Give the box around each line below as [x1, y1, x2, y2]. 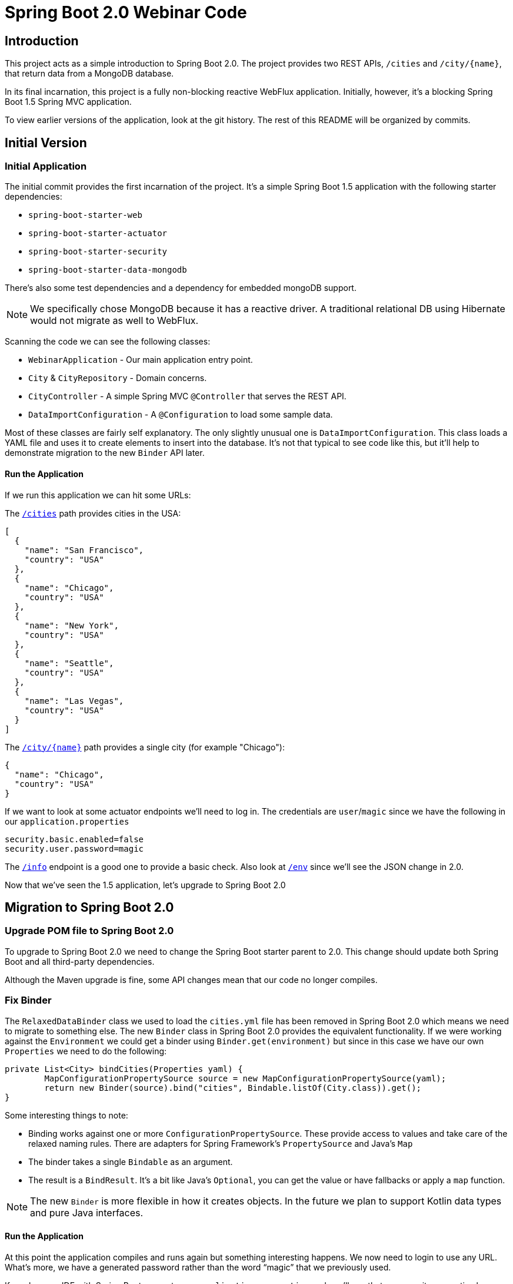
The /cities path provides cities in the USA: [5, 508, 181, 518]
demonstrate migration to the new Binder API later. [5, 448, 205, 458]
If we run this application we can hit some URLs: [5, 489, 191, 500]
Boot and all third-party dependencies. [5, 956, 155, 967]
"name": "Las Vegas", [24, 696, 124, 706]
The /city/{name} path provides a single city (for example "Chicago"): [5, 742, 285, 752]
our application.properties [5, 816, 129, 826]
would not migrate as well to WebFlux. [30, 315, 199, 327]
